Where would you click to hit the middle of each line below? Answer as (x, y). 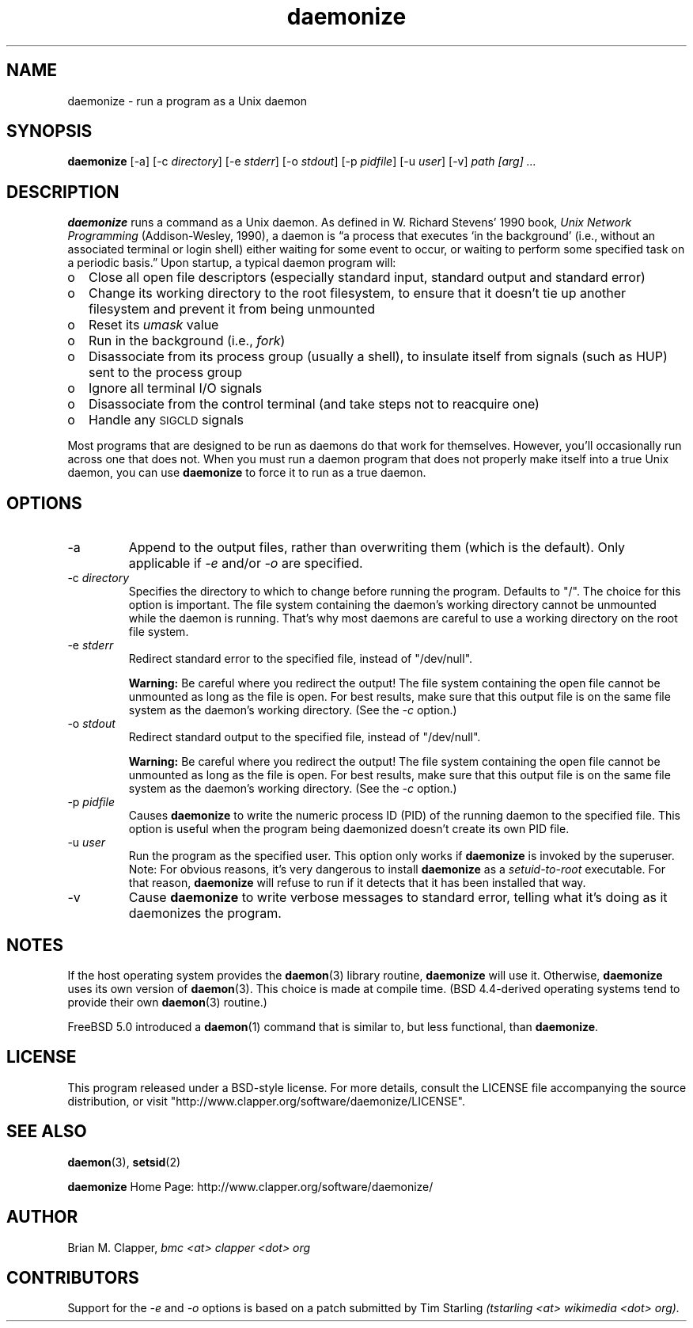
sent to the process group (166, 373)
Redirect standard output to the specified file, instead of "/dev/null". (305, 737)
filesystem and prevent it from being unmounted (232, 309)
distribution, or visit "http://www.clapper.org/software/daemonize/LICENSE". (266, 1101)
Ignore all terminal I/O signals (176, 388)
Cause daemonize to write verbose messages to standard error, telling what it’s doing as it (398, 898)
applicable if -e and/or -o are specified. (246, 563)
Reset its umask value (154, 325)
